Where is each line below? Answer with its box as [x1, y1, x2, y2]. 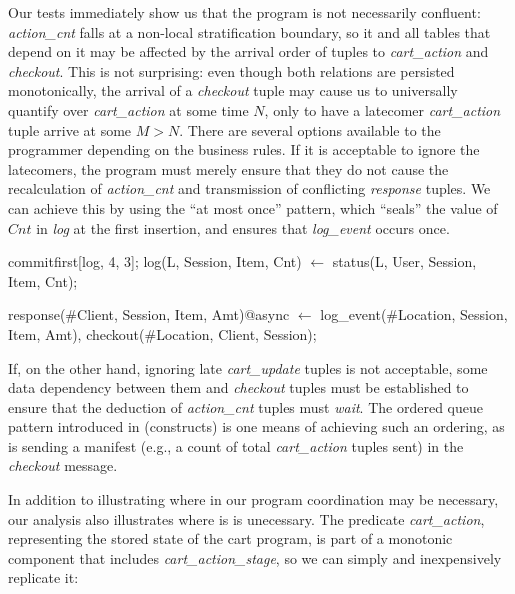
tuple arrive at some [8, 119, 132, 140]
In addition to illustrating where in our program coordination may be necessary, [8, 489, 499, 510]
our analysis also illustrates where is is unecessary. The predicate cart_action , [8, 508, 485, 529]
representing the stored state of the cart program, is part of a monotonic [8, 528, 453, 549]
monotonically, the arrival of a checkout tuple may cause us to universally [8, 80, 458, 101]
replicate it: [8, 567, 79, 588]
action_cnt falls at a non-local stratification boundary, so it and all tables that [8, 21, 491, 42]
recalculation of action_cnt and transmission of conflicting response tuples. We [8, 178, 491, 199]
